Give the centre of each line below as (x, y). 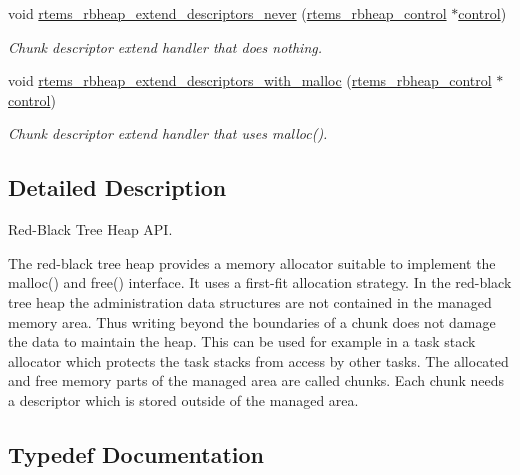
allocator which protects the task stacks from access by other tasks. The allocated (258, 360)
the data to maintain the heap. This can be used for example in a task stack (242, 341)
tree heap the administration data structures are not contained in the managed (250, 301)
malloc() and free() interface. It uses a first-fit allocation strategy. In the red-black (260, 282)
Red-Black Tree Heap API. (90, 229)
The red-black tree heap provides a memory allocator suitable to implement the (252, 262)
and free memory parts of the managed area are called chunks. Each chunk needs (256, 380)
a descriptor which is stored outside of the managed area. (183, 399)
